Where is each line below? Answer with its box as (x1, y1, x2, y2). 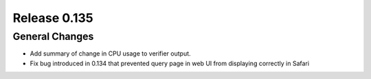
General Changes (12, 30, 94, 43)
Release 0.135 (12, 10, 93, 25)
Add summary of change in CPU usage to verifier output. (30, 49, 192, 58)
